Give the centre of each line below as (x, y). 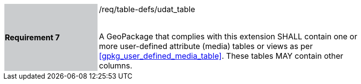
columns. (116, 66)
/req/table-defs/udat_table (147, 9)
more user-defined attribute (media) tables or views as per (206, 46)
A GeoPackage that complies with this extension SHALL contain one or (228, 36)
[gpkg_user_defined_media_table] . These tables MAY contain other (221, 56)
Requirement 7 (32, 37)
